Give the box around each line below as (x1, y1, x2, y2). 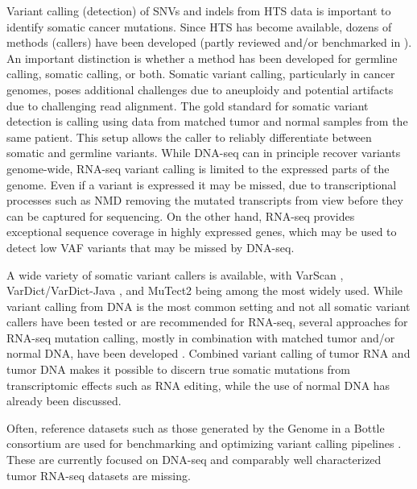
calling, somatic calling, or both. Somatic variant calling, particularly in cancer (6, 65, 395, 82)
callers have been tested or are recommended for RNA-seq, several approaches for (6, 313, 408, 330)
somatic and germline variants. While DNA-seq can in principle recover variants (6, 144, 401, 161)
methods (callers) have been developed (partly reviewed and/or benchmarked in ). (6, 34, 412, 51)
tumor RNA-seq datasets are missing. (6, 466, 191, 483)
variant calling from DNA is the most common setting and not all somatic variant (6, 297, 411, 314)
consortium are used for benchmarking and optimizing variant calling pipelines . (6, 435, 402, 452)
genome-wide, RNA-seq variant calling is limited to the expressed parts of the (6, 160, 390, 176)
